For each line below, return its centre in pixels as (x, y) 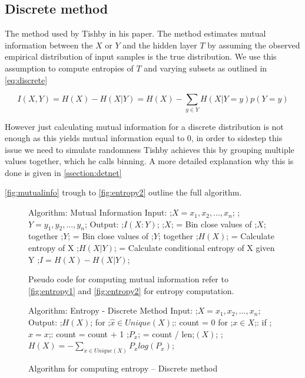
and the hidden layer (160, 45)
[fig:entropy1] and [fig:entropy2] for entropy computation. (131, 290)
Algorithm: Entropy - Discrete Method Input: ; (113, 310)
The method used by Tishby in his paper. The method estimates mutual (135, 33)
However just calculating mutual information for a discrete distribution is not (144, 126)
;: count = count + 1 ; (89, 333)
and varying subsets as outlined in (205, 68)
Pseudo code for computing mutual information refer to (128, 279)
